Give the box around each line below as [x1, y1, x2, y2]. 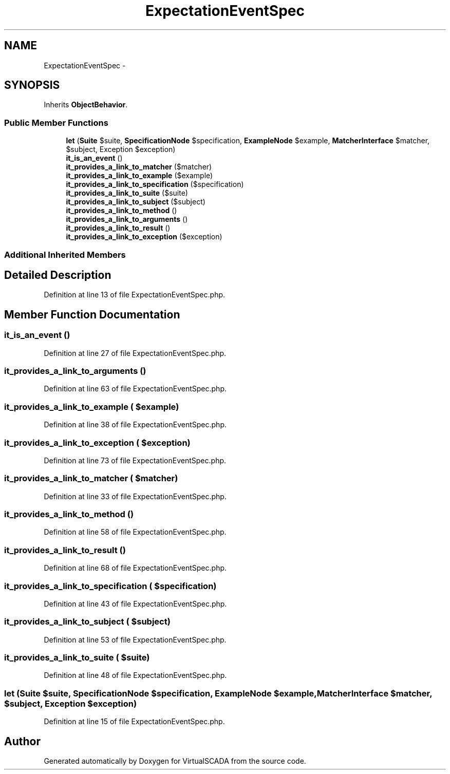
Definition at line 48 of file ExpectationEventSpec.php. [44, 671, 227, 680]
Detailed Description [4, 268, 111, 281]
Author [4, 734, 41, 748]
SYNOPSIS [4, 79, 60, 92]
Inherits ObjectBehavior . [44, 100, 128, 109]
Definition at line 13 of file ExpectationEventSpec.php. [44, 290, 226, 299]
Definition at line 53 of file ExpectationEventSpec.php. [44, 635, 227, 644]
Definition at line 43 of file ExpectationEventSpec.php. [44, 599, 227, 608]
